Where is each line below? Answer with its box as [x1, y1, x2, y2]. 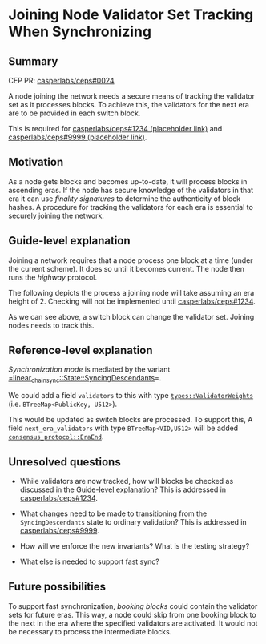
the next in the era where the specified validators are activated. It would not [8, 618, 258, 628]
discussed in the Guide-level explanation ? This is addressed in [19, 485, 227, 494]
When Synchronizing [8, 22, 152, 41]
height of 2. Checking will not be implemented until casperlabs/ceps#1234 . [8, 296, 256, 306]
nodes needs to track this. [8, 320, 95, 330]
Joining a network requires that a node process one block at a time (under [8, 255, 254, 265]
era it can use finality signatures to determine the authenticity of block [8, 194, 241, 203]
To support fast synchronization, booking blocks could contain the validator [8, 601, 258, 610]
